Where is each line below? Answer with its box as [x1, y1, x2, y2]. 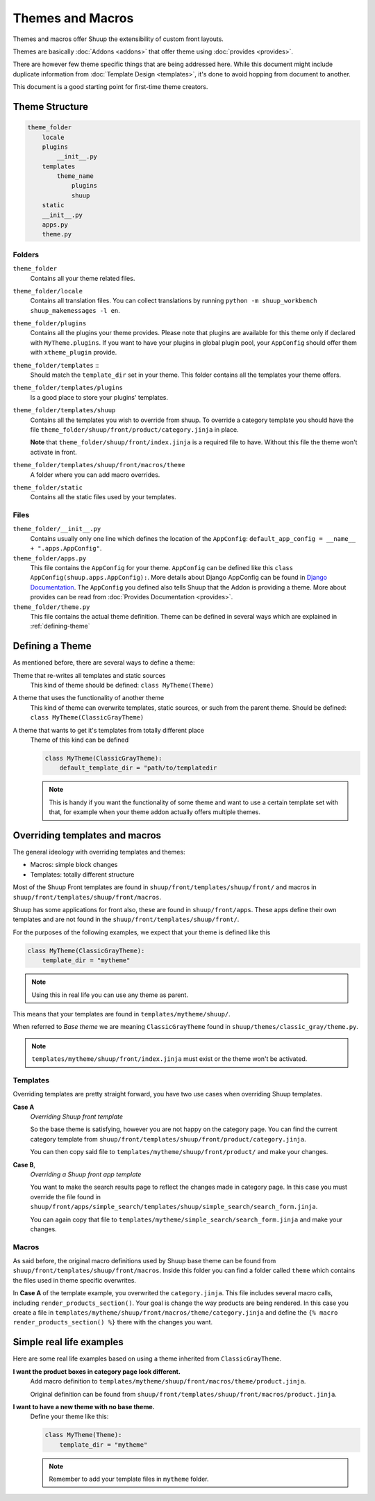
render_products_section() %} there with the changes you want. [12, 1318, 213, 1326]
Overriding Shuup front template [30, 1112, 124, 1121]
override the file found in [30, 1192, 101, 1201]
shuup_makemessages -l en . [30, 306, 121, 314]
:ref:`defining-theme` [30, 622, 90, 631]
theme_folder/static [12, 483, 83, 492]
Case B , [12, 1160, 36, 1169]
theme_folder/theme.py [12, 603, 90, 611]
